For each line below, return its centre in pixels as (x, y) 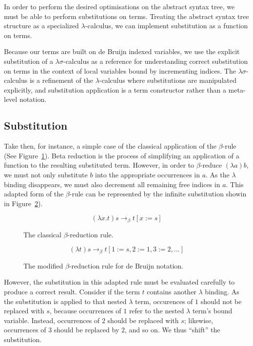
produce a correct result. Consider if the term (72, 291)
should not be (221, 301)
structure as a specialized (41, 26)
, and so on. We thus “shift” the (172, 330)
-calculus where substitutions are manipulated (168, 80)
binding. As (222, 291)
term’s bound (212, 311)
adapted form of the (34, 194)
